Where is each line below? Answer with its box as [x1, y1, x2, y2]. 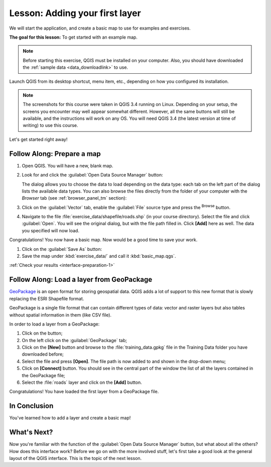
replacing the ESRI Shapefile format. [9, 295, 84, 301]
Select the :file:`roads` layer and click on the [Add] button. [22, 379, 143, 386]
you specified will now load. [22, 227, 80, 233]
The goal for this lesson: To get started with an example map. [9, 34, 138, 40]
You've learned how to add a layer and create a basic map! [9, 415, 131, 421]
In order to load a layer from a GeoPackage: [9, 321, 100, 327]
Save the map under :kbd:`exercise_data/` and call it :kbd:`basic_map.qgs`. [22, 253, 176, 259]
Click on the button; [22, 330, 63, 336]
